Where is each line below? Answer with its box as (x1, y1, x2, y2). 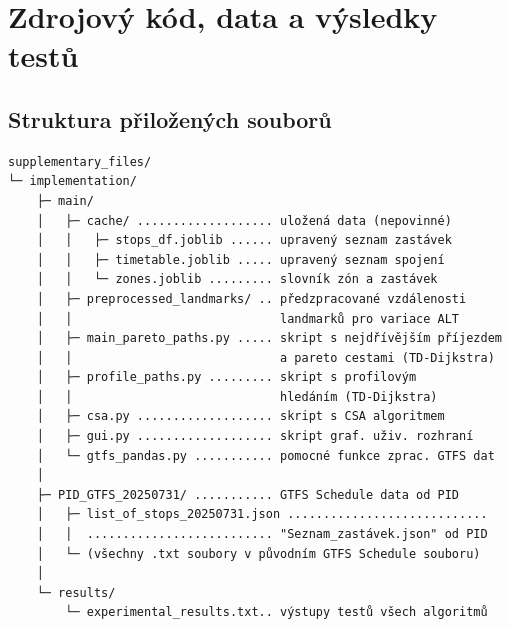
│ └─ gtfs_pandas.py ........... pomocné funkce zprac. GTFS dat (36, 448, 495, 463)
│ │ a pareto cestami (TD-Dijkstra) (36, 350, 495, 365)
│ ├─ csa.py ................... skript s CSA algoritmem (36, 409, 445, 424)
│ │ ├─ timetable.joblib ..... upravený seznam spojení (36, 252, 445, 267)
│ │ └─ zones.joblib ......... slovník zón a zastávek (36, 272, 438, 287)
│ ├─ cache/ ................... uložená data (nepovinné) (36, 213, 452, 228)
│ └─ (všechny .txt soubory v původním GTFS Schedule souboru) (36, 546, 481, 561)
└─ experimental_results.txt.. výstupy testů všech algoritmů (65, 605, 488, 620)
